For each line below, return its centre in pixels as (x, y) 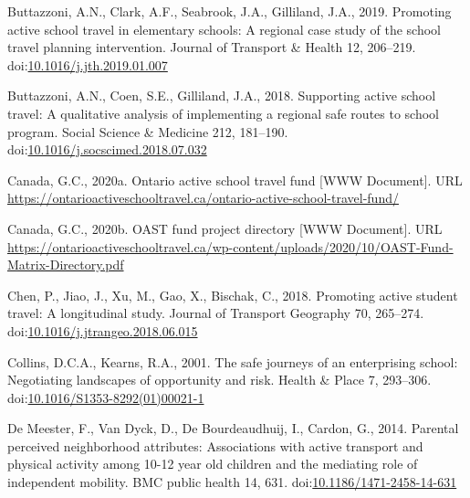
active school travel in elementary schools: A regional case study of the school (224, 29)
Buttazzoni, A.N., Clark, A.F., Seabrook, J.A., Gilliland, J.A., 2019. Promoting (230, 11)
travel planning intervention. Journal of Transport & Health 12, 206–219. (212, 47)
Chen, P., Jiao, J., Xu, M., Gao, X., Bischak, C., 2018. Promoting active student (233, 295)
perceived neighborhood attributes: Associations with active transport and (215, 445)
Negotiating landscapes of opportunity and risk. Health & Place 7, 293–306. (219, 380)
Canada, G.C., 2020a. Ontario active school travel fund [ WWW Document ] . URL (235, 180)
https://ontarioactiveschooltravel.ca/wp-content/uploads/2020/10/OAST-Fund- (230, 246)
